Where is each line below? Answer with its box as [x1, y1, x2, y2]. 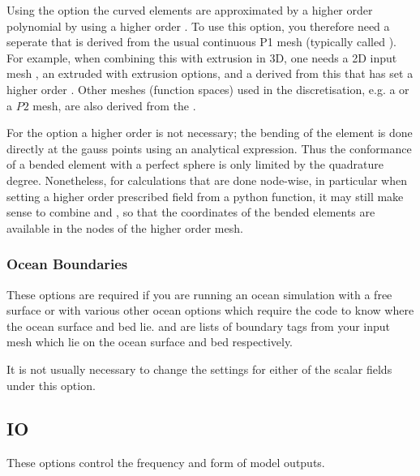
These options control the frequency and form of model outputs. [6, 454, 325, 471]
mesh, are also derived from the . [32, 96, 196, 114]
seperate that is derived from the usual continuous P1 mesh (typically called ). [6, 33, 396, 50]
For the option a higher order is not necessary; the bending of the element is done [6, 124, 413, 141]
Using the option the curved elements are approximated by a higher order [6, 2, 373, 18]
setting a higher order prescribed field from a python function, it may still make [6, 187, 404, 204]
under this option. [6, 376, 96, 393]
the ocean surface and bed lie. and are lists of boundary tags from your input [6, 317, 391, 334]
